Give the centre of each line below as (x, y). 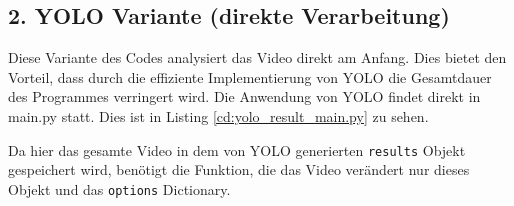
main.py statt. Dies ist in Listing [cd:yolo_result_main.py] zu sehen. (218, 115)
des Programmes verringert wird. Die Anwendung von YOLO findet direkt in (244, 96)
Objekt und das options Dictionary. (119, 188)
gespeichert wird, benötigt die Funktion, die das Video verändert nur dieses (239, 169)
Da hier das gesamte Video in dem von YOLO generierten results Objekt (237, 149)
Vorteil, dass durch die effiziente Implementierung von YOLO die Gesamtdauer (250, 76)
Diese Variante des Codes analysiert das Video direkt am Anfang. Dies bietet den (257, 57)
